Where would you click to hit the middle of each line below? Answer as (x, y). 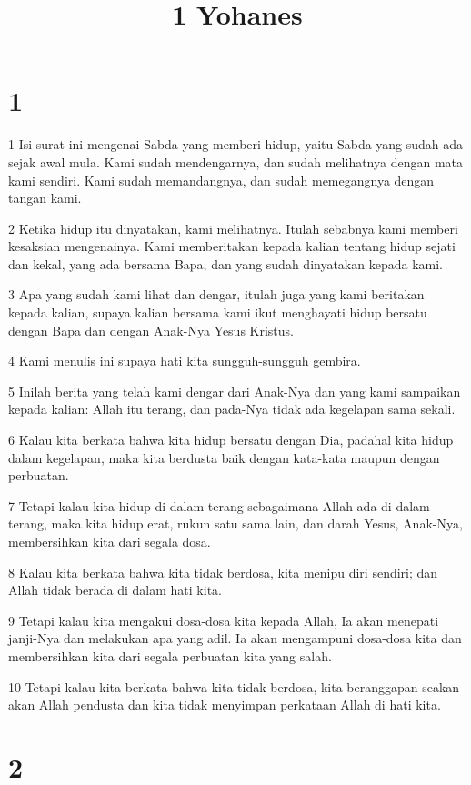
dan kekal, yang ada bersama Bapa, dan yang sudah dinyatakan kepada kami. (225, 263)
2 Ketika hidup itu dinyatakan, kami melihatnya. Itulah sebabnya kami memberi (233, 228)
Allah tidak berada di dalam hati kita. (115, 590)
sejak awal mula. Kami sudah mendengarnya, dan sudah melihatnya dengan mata (236, 161)
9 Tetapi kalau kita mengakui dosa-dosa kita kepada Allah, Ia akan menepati (224, 620)
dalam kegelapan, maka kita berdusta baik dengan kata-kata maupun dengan (224, 457)
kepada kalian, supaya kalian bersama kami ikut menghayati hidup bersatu (218, 312)
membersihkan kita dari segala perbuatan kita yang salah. (170, 655)
